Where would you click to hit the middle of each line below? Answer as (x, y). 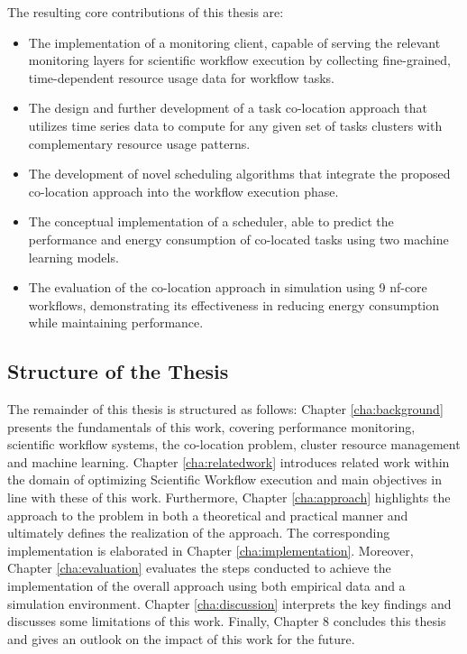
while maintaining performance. (116, 322)
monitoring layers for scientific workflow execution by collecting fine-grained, (239, 60)
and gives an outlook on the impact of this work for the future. (181, 638)
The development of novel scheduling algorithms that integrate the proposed (239, 174)
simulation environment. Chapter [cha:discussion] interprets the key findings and (229, 603)
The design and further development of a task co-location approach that (228, 108)
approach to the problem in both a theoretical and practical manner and (208, 515)
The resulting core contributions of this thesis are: (146, 12)
